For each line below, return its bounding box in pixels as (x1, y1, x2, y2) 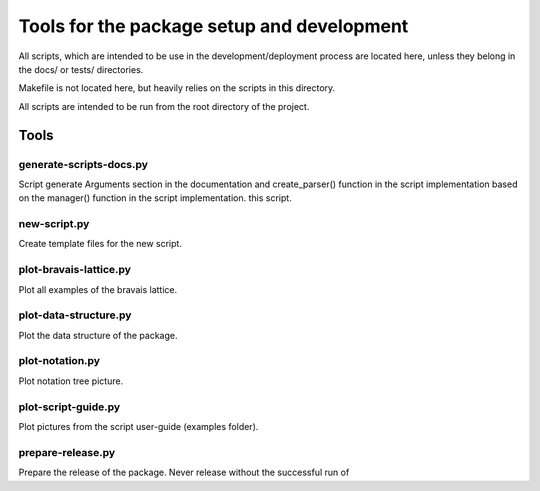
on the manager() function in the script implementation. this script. (18, 192, 292, 204)
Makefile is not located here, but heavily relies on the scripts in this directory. (18, 82, 336, 94)
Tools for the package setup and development (18, 15, 409, 37)
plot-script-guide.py (18, 400, 121, 414)
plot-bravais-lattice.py (18, 263, 132, 277)
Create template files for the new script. (18, 238, 182, 250)
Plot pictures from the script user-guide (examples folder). (18, 420, 259, 432)
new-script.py (18, 217, 90, 231)
